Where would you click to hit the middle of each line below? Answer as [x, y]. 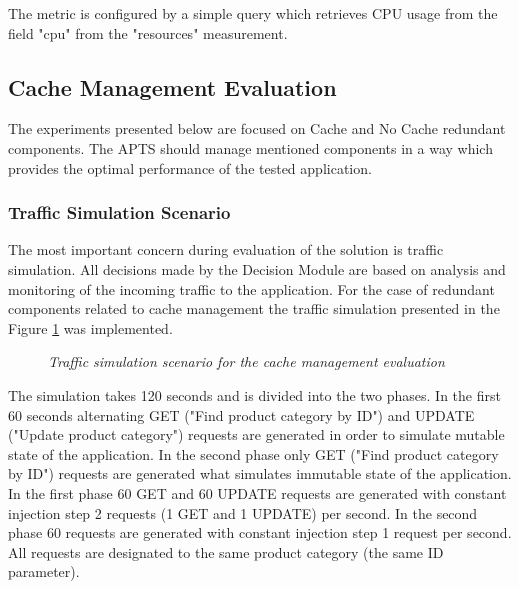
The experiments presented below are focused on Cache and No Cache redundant [257, 128]
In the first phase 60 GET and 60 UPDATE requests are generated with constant [257, 492]
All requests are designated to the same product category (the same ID [226, 551]
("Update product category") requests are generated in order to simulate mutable [256, 434]
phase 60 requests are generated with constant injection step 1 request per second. [260, 532]
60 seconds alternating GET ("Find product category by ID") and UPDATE [241, 414]
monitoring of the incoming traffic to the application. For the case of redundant [251, 288]
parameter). [44, 571]
